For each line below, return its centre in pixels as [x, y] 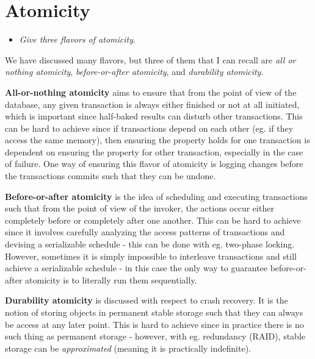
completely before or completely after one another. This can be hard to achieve [153, 220]
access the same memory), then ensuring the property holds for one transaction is [157, 140]
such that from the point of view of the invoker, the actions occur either [139, 208]
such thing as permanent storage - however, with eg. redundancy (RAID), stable [155, 336]
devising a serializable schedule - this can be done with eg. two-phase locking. [150, 244]
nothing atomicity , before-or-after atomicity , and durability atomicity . [134, 72]
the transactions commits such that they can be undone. [110, 176]
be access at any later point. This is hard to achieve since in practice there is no [154, 324]
